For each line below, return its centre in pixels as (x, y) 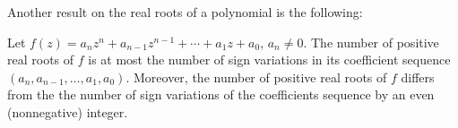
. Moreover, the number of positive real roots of (256, 77)
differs (418, 77)
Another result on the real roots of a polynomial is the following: (185, 12)
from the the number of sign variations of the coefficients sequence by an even (221, 94)
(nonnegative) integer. (68, 111)
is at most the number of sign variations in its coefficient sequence (269, 60)
